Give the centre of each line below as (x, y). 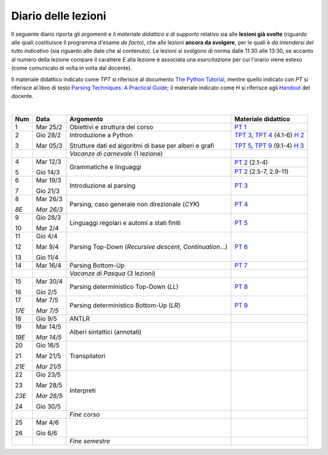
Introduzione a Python (101, 135)
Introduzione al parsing (103, 186)
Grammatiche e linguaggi (105, 167)
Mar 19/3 (49, 181)
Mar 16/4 (49, 266)
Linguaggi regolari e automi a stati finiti (125, 223)
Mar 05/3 (49, 146)
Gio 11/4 (47, 257)
